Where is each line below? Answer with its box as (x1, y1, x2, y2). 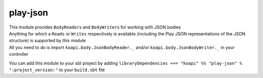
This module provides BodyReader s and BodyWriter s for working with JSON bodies (9, 24, 181, 30)
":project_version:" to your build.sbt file (9, 67, 105, 73)
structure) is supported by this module (9, 38, 86, 44)
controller (9, 51, 29, 57)
